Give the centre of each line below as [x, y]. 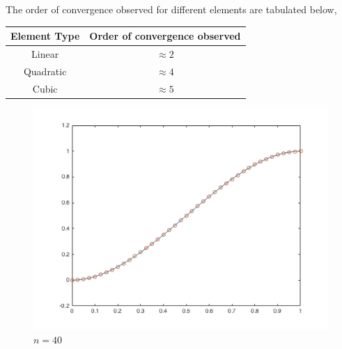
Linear [45, 53]
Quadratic [45, 71]
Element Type [45, 36]
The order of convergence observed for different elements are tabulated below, [171, 9]
